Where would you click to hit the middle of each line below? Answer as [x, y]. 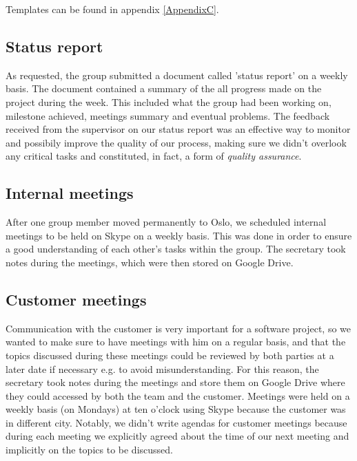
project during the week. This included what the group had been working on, [169, 101]
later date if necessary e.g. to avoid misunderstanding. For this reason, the [162, 368]
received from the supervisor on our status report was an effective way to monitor [178, 129]
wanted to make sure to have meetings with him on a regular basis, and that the [176, 342]
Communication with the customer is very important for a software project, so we [178, 328]
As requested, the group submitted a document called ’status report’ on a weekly [177, 75]
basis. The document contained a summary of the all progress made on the [164, 88]
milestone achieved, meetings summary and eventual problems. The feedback [168, 115]
